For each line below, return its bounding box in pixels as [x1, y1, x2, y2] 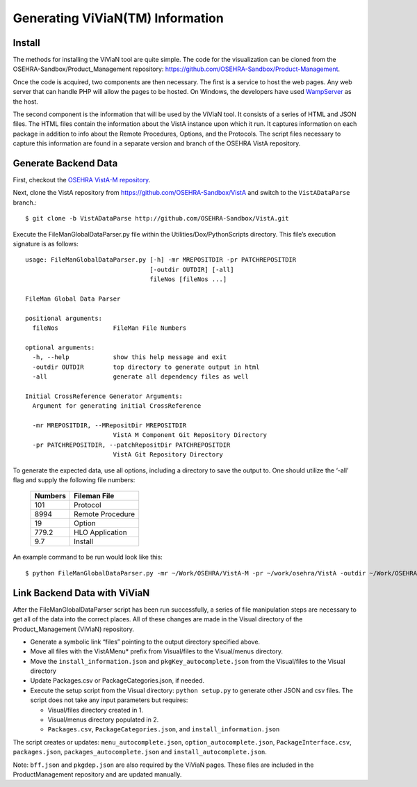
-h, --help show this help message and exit [32, 353, 227, 361]
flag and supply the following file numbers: [13, 476, 136, 484]
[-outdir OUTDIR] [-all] [149, 265, 234, 273]
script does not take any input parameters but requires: [30, 696, 188, 704]
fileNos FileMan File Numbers [32, 324, 187, 332]
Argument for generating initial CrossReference [32, 402, 202, 410]
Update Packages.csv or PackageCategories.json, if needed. [30, 676, 205, 685]
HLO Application [74, 527, 128, 537]
